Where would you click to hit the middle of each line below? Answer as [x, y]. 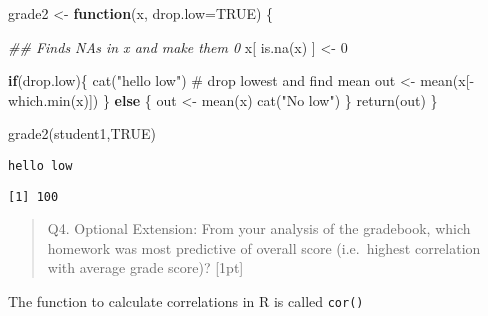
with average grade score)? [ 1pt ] [145, 267]
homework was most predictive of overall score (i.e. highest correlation [264, 247]
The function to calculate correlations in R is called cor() [186, 301]
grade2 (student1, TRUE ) [82, 133]
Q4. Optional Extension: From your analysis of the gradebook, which [259, 228]
